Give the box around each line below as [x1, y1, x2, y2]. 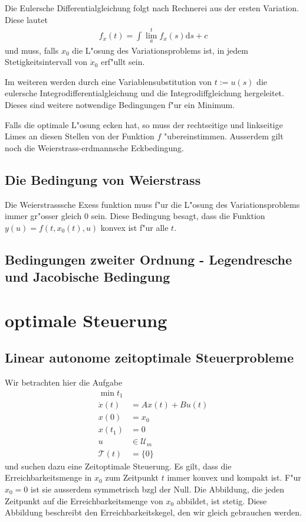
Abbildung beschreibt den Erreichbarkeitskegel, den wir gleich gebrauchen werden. [5, 506, 302, 518]
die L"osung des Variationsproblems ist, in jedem [72, 44, 249, 56]
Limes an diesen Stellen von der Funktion [5, 130, 154, 142]
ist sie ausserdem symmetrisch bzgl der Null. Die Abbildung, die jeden [31, 483, 285, 495]
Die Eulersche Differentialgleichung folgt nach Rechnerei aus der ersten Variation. [5, 2, 300, 14]
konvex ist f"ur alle [100, 221, 169, 233]
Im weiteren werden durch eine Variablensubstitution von [5, 75, 212, 87]
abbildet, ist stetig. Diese [176, 494, 267, 507]
